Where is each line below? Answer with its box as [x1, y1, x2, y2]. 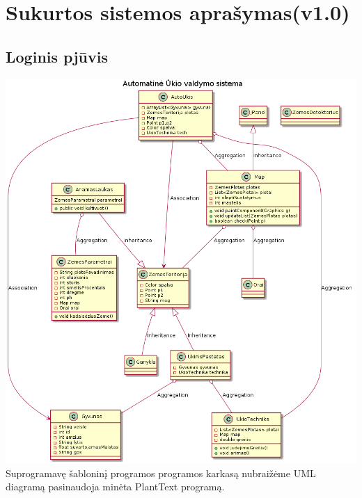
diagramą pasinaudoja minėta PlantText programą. [6, 479, 225, 494]
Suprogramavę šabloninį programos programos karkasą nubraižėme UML [6, 465, 316, 480]
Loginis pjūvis [6, 45, 108, 67]
